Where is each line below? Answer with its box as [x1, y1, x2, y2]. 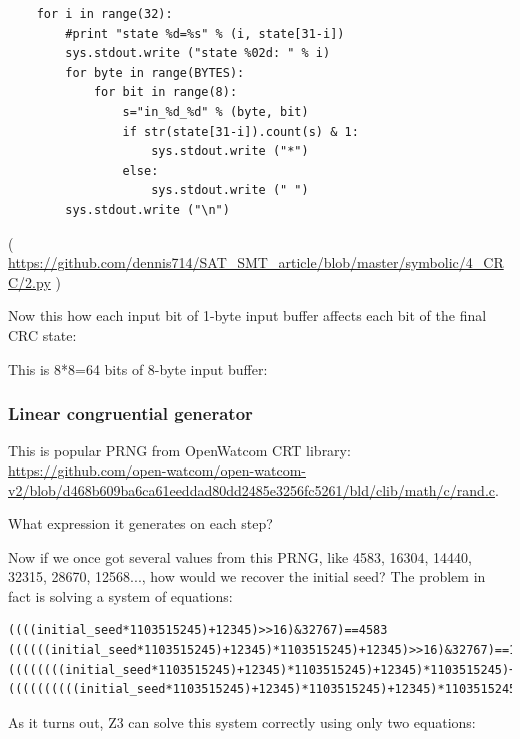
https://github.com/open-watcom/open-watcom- [8, 459, 306, 480]
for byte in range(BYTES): [65, 65, 245, 80]
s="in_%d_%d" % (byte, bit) [122, 104, 309, 119]
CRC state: [8, 324, 77, 345]
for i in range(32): [36, 7, 173, 21]
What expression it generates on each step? [8, 513, 273, 534]
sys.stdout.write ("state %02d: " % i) [65, 46, 331, 61]
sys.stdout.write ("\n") [65, 202, 230, 217]
